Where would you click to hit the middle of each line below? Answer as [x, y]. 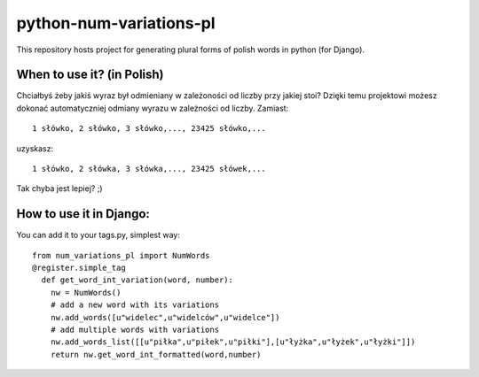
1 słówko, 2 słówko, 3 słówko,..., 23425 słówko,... [149, 129]
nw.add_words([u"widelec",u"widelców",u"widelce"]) [165, 317]
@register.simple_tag [79, 268]
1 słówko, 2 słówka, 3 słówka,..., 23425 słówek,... [149, 169]
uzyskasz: [35, 148]
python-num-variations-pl [116, 23]
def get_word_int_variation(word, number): [137, 280]
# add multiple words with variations [135, 330]
